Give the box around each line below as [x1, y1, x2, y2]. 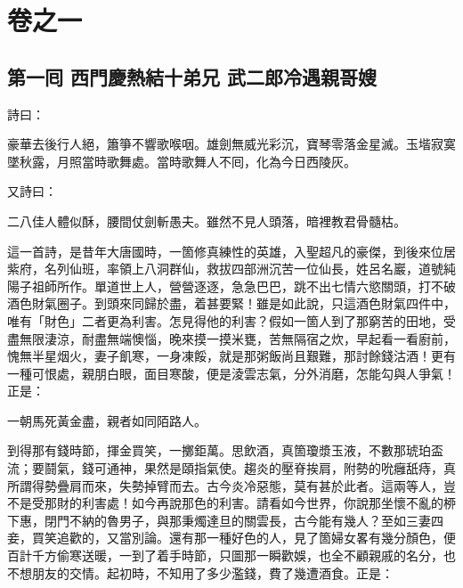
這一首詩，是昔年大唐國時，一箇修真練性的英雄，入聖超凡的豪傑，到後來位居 [7, 241, 456, 260]
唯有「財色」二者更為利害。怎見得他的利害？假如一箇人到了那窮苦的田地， [7, 311, 443, 330]
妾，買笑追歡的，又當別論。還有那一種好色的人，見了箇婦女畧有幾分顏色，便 [7, 528, 456, 547]
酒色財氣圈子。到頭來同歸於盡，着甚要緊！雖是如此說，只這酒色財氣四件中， [7, 294, 456, 313]
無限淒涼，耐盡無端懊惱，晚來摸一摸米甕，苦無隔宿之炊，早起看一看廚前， [19, 329, 456, 347]
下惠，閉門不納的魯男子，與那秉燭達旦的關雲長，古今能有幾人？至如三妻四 [7, 510, 443, 529]
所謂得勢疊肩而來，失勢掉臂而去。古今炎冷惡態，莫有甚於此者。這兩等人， [7, 476, 443, 494]
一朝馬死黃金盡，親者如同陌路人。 [7, 411, 207, 429]
